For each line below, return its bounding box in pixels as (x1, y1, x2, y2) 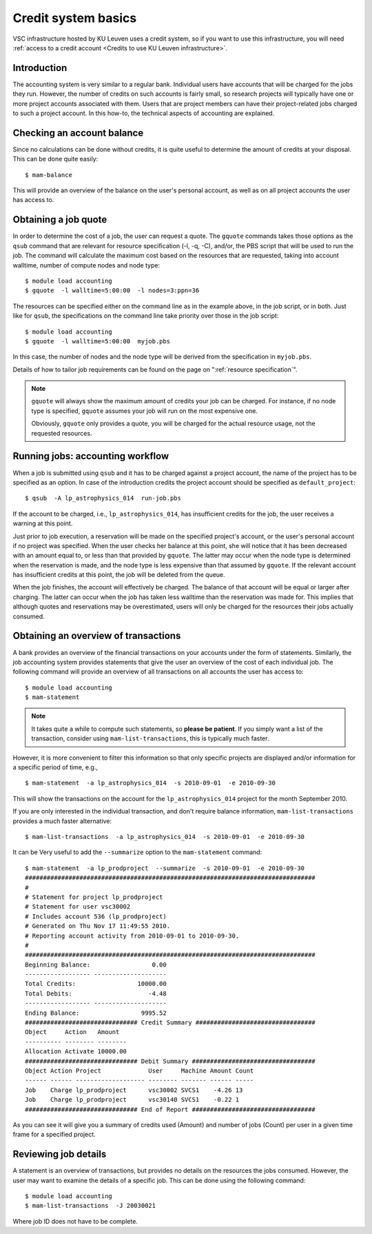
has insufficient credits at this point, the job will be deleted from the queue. (12, 571, 225, 579)
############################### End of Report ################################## (25, 1105, 316, 1113)
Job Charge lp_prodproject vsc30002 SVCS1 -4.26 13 (25, 1086, 243, 1094)
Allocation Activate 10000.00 (25, 1048, 127, 1055)
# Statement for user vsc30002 (25, 903, 131, 911)
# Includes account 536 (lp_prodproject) (25, 912, 167, 920)
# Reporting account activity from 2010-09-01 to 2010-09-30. (25, 931, 240, 940)
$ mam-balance (25, 171, 72, 179)
